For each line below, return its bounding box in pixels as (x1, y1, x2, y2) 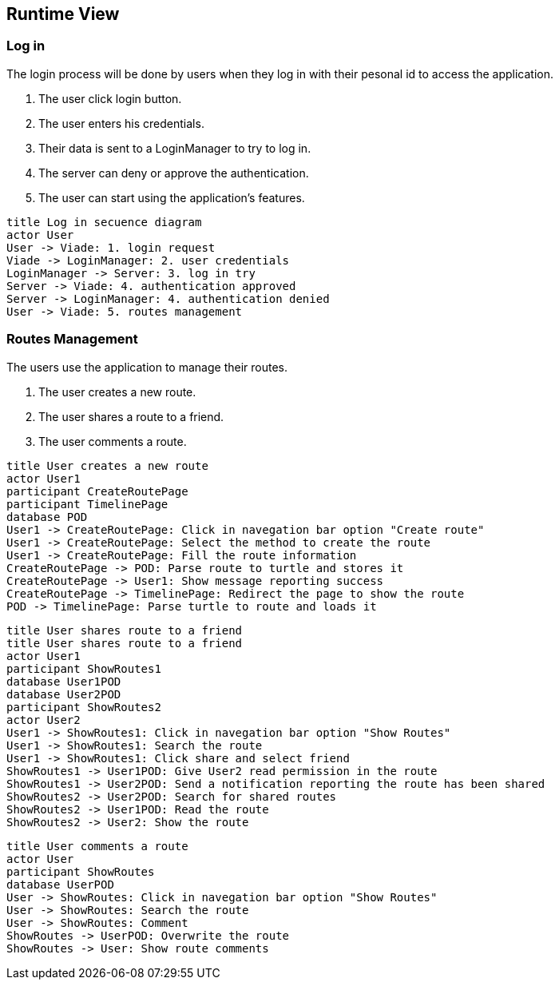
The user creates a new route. (38, 384, 196, 399)
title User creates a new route (6, 459, 208, 472)
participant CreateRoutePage (6, 484, 188, 498)
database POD (6, 510, 88, 523)
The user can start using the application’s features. (38, 190, 305, 205)
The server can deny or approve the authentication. (38, 165, 309, 180)
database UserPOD (6, 877, 114, 891)
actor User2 (6, 713, 81, 726)
